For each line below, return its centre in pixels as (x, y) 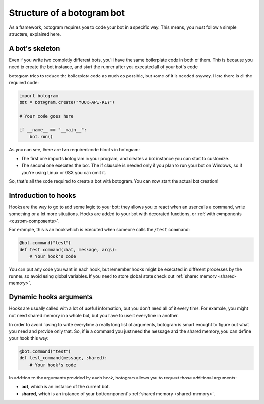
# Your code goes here (46, 116)
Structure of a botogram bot (67, 13)
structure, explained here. (35, 34)
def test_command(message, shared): (63, 358)
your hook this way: (29, 338)
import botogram (39, 96)
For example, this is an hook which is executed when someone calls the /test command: (99, 229)
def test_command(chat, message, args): (68, 250)
